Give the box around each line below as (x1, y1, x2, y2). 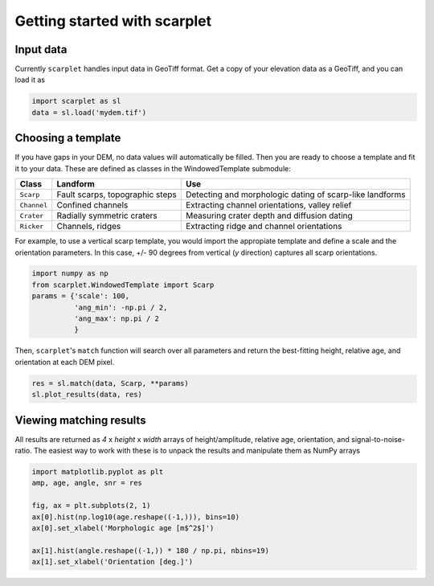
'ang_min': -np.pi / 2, (73, 302, 168, 312)
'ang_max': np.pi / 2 (73, 314, 160, 323)
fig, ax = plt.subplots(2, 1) (31, 501, 151, 510)
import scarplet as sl (31, 96, 121, 106)
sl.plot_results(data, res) (31, 390, 142, 400)
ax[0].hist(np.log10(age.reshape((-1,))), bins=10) (31, 512, 240, 522)
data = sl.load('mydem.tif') (31, 108, 147, 117)
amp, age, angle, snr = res (31, 478, 142, 488)
